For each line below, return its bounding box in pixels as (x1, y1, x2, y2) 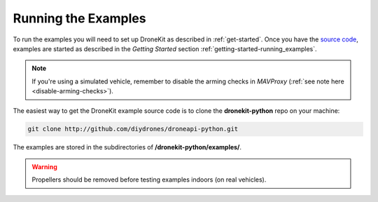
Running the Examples (13, 11, 146, 26)
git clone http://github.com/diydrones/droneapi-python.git (27, 125, 239, 133)
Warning (31, 162, 57, 171)
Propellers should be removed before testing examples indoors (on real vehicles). (31, 175, 267, 184)
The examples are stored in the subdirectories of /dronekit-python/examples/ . (13, 143, 241, 151)
